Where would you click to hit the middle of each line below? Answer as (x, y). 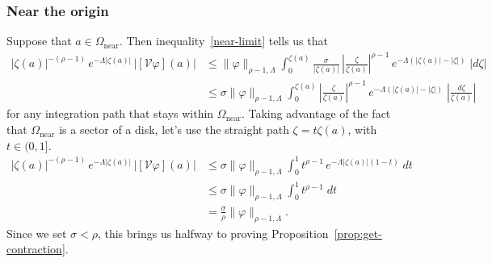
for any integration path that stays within (110, 113)
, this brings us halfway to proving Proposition (213, 233)
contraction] (36, 249)
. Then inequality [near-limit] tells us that (223, 41)
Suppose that (39, 41)
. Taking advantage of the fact (316, 113)
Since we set (37, 233)
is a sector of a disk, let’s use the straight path (174, 129)
